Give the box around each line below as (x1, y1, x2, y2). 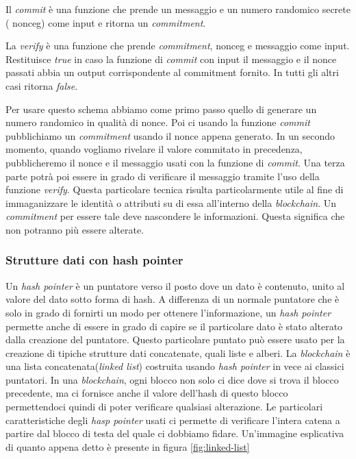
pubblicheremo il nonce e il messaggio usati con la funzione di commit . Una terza (5, 155, 345, 169)
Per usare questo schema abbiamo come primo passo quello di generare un (5, 101, 317, 116)
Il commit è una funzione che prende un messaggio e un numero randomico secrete (5, 2, 351, 16)
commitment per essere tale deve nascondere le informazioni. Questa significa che (5, 209, 345, 223)
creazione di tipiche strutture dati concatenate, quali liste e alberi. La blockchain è (5, 345, 351, 360)
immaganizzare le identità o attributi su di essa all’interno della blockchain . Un (5, 195, 337, 210)
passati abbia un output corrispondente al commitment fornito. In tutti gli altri (5, 65, 339, 79)
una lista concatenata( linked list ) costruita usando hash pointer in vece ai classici (5, 359, 344, 373)
